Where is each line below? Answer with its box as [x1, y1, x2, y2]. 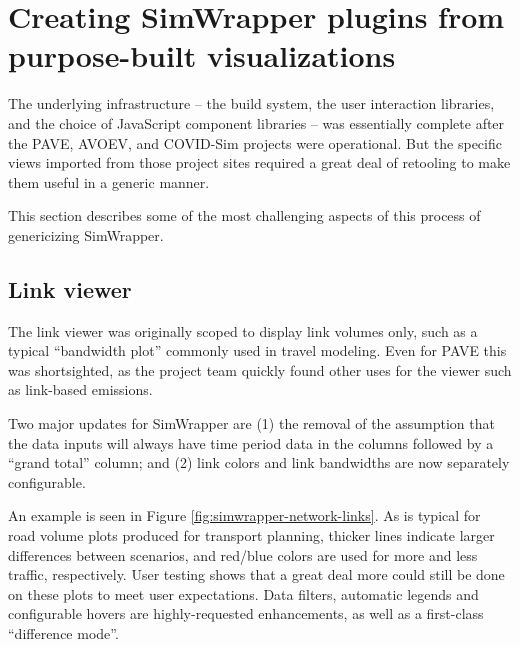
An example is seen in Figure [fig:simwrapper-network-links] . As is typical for [8, 505, 481, 526]
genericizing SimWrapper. [8, 224, 164, 245]
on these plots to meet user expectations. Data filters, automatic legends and [8, 583, 479, 604]
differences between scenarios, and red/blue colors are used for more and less [8, 544, 478, 565]
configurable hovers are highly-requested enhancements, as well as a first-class [8, 603, 484, 624]
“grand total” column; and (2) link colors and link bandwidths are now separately [8, 452, 510, 473]
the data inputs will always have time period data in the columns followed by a [8, 432, 494, 453]
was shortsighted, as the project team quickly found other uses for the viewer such [8, 359, 512, 380]
